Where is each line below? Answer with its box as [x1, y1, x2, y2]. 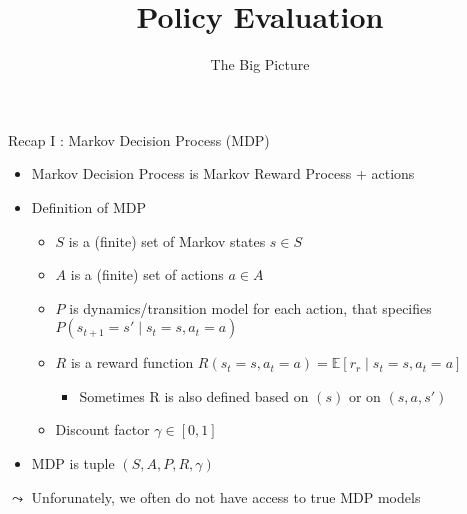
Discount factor [55, 419, 150, 440]
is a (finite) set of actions [70, 264, 224, 285]
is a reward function [70, 352, 194, 373]
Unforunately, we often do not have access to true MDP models [31, 486, 421, 507]
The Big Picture [210, 54, 310, 75]
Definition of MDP [31, 196, 146, 217]
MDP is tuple [31, 453, 115, 474]
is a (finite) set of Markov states [68, 230, 266, 251]
